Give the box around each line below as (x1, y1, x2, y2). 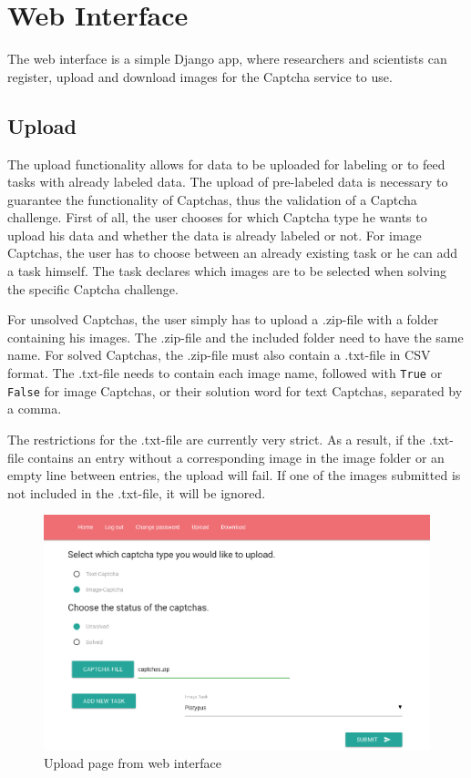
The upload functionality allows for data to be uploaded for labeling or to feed (7, 154, 445, 173)
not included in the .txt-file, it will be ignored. (7, 483, 266, 502)
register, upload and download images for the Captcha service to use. (7, 67, 393, 86)
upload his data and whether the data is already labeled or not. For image (7, 225, 422, 244)
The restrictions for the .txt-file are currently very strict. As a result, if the (7, 429, 425, 448)
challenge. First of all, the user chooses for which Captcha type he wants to (7, 208, 427, 227)
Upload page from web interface (44, 753, 221, 773)
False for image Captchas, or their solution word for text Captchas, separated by (7, 381, 463, 400)
